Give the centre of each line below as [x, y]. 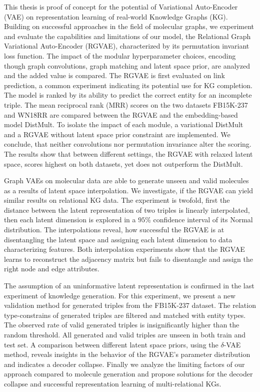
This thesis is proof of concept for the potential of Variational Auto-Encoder [121, 7]
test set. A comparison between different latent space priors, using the [111, 344]
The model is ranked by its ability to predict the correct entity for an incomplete [128, 95]
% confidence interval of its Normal [199, 220]
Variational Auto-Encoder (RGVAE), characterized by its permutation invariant [127, 46]
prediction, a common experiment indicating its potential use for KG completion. [128, 85]
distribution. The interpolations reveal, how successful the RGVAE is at [114, 230]
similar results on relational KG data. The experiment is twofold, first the [117, 200]
